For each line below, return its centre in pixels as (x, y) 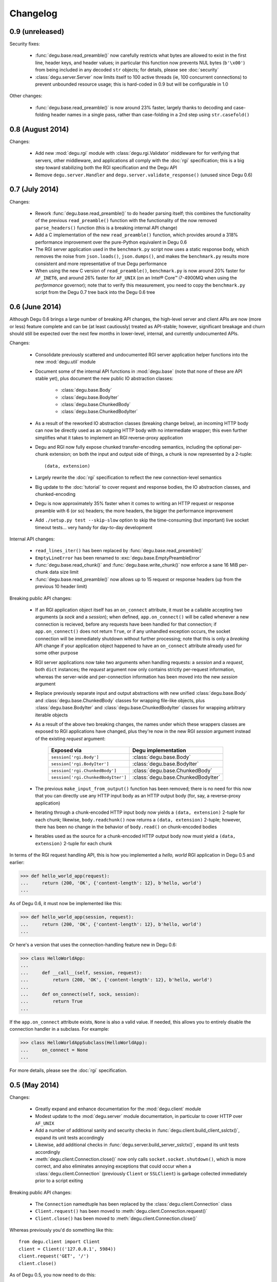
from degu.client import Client (59, 1242)
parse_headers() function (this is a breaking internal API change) (106, 228)
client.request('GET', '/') (54, 1256)
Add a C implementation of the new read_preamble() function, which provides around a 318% (137, 235)
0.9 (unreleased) (37, 32)
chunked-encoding (55, 494)
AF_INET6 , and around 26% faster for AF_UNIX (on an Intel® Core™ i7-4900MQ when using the (136, 278)
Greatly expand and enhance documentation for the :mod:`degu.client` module (118, 1109)
